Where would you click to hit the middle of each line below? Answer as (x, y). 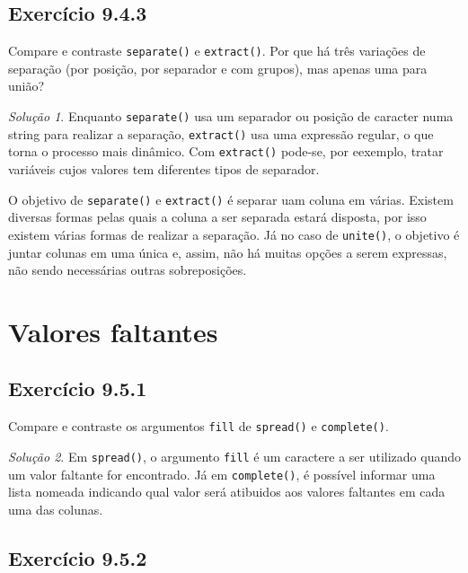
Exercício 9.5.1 (78, 388)
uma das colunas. (56, 509)
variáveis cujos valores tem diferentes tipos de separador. (164, 169)
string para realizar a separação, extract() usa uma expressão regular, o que (221, 133)
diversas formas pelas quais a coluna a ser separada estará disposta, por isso (217, 217)
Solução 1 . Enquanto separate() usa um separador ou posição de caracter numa (231, 116)
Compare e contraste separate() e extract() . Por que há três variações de (217, 51)
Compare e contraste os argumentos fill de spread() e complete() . (199, 426)
